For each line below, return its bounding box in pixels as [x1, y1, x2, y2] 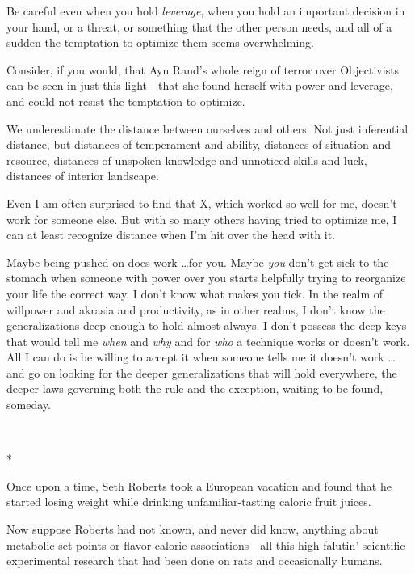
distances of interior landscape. [6, 167, 159, 184]
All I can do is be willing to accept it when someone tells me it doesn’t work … [6, 348, 396, 365]
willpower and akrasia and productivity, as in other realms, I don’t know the [6, 301, 385, 318]
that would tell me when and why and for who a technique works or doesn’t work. [6, 332, 410, 349]
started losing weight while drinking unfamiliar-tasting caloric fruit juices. [6, 493, 371, 510]
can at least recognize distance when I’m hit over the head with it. [6, 226, 335, 243]
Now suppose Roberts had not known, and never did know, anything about [6, 521, 379, 538]
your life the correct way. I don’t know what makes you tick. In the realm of [6, 285, 384, 302]
